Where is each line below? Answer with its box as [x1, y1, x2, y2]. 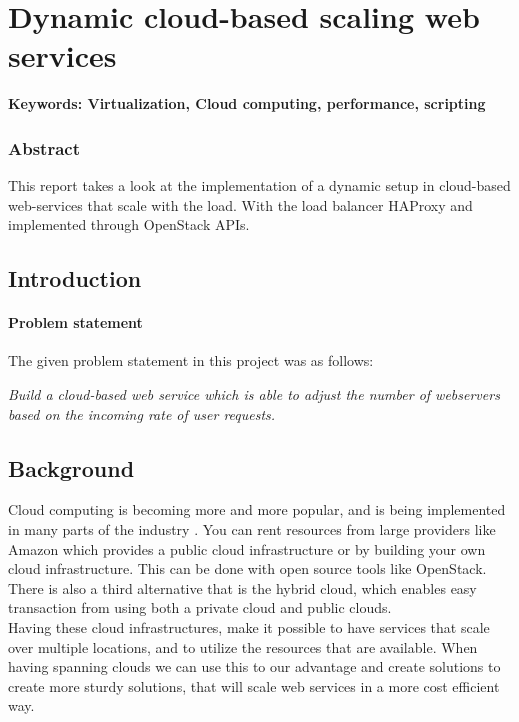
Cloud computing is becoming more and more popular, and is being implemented [8, 499, 506, 520]
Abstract [8, 135, 80, 160]
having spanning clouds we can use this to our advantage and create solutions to [8, 656, 501, 677]
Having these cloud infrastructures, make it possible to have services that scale [8, 617, 490, 638]
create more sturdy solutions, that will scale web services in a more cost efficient [8, 675, 500, 696]
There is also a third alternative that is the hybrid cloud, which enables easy [8, 577, 477, 598]
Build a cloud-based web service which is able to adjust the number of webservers [8, 384, 500, 405]
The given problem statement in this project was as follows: [8, 350, 374, 371]
